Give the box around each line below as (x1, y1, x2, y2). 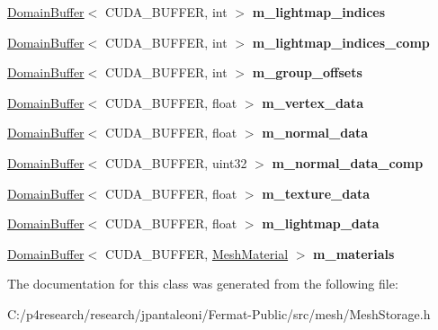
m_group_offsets (252, 63, 362, 82)
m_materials (313, 244, 395, 263)
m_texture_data (262, 183, 371, 202)
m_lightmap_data (262, 214, 380, 233)
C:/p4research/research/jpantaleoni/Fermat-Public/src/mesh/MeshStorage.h (7, 304, 431, 323)
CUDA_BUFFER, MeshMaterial (104, 244, 289, 263)
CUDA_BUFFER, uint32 (104, 153, 247, 172)
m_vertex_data (262, 93, 363, 111)
